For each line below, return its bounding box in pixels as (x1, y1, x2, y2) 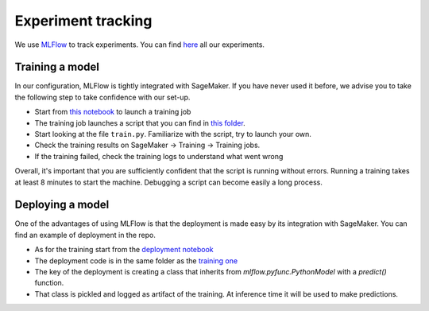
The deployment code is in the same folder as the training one (34, 255, 238, 266)
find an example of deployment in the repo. (14, 230, 157, 239)
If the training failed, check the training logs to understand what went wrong (34, 151, 284, 161)
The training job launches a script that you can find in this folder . (34, 118, 245, 127)
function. (34, 278, 64, 288)
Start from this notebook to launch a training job (34, 107, 191, 117)
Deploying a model (14, 198, 110, 212)
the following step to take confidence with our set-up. (14, 92, 191, 102)
